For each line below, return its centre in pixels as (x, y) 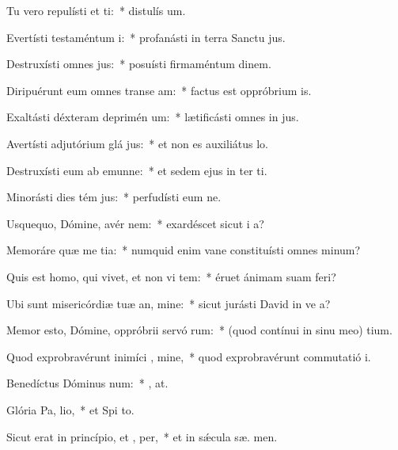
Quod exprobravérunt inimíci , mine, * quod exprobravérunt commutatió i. (189, 356)
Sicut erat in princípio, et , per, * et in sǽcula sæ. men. (142, 436)
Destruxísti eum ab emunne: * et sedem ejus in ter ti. (137, 170)
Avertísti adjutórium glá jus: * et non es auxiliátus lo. (137, 143)
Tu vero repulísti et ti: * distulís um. (96, 10)
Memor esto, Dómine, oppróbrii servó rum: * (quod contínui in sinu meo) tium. (199, 330)
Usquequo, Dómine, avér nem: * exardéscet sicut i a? (135, 223)
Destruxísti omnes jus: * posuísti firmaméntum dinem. (139, 64)
